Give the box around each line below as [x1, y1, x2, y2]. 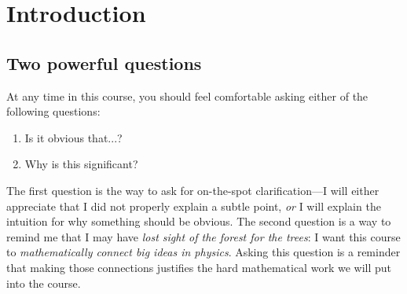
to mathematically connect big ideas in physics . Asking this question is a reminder [6, 244, 401, 260]
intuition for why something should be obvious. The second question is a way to [6, 213, 391, 230]
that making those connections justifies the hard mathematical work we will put [6, 259, 391, 275]
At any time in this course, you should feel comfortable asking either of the [6, 87, 368, 104]
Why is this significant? [24, 156, 138, 172]
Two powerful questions [6, 50, 202, 75]
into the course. [6, 274, 81, 291]
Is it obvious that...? [24, 129, 123, 145]
